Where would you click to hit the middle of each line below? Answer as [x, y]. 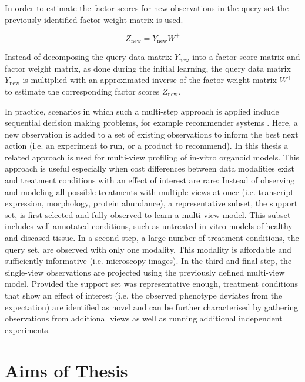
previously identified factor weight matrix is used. [94, 19]
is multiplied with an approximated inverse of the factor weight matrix [150, 80]
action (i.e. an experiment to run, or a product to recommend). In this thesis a [147, 145]
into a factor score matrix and [246, 57]
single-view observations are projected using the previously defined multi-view [145, 272]
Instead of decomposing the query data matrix [88, 57]
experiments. [28, 329]
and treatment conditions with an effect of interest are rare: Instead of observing [150, 180]
